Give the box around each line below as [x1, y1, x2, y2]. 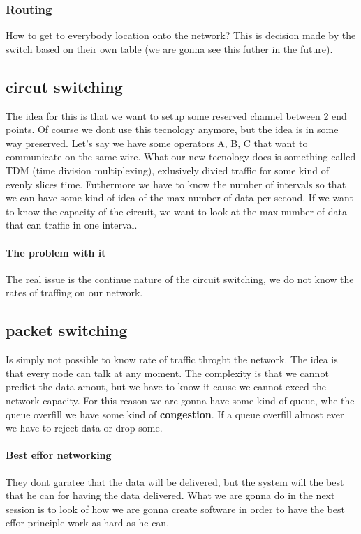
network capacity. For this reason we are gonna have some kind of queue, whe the [6, 392, 355, 407]
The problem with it [6, 245, 106, 259]
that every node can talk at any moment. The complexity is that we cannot [6, 365, 329, 380]
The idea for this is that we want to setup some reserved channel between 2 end [6, 108, 347, 123]
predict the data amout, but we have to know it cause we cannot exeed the [6, 379, 326, 394]
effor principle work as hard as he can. [6, 515, 170, 530]
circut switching [6, 75, 123, 97]
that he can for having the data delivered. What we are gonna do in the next [6, 488, 335, 503]
